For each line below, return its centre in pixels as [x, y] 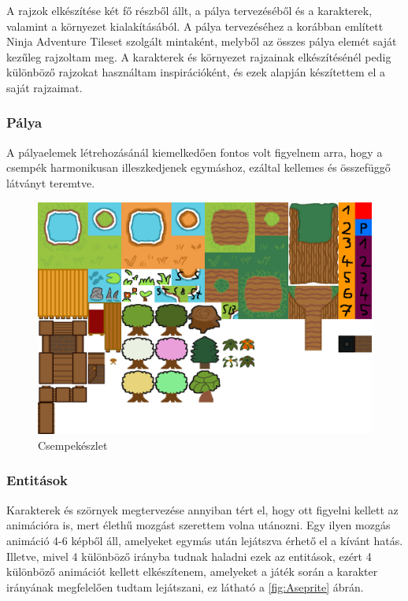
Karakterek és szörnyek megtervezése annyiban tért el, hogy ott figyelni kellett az [202, 509]
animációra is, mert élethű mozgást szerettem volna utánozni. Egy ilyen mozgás [198, 525]
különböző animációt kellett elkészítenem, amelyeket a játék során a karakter [192, 571]
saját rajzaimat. [45, 87]
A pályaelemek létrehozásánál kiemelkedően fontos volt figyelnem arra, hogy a [195, 152]
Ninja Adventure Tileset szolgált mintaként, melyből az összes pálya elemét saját [202, 41]
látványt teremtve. [51, 182]
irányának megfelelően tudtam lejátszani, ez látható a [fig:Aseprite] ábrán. [185, 586]
